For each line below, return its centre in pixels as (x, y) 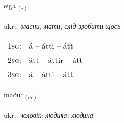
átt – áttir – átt (56, 60)
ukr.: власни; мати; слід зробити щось (62, 26)
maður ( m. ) (20, 95)
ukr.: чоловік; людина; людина (49, 115)
